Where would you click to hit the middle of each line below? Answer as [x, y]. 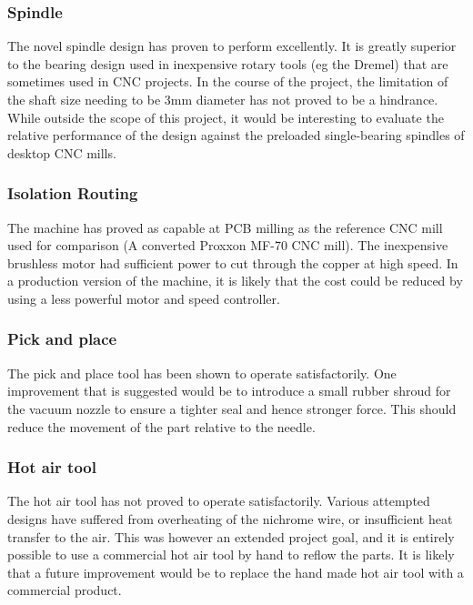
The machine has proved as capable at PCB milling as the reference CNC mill [225, 227]
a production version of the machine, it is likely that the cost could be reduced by [235, 281]
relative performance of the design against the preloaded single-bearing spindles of [236, 135]
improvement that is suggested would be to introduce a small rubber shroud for [229, 391]
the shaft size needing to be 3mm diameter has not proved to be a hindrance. [223, 99]
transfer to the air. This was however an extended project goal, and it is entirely [231, 536]
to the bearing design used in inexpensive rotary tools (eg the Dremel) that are [228, 63]
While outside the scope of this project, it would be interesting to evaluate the [226, 117]
